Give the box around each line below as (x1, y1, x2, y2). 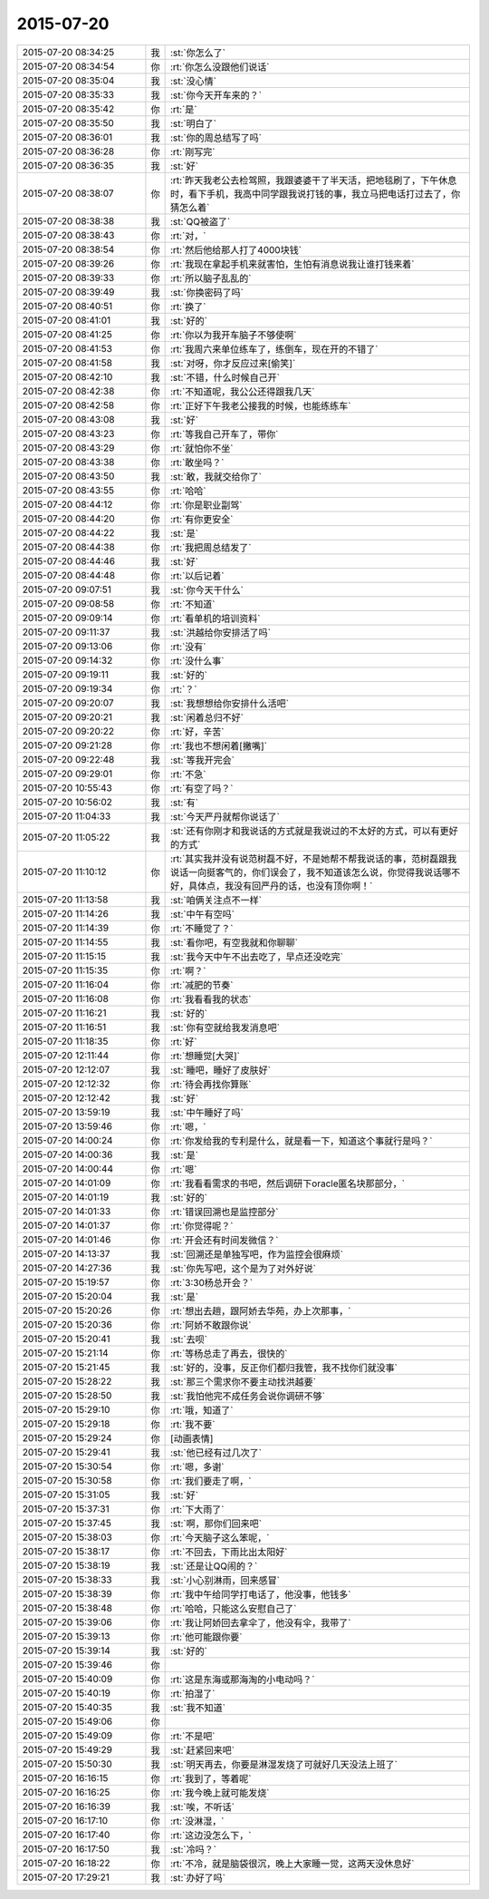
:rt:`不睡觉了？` (169, 921, 235, 934)
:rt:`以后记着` (169, 570, 225, 582)
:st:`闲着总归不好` (169, 711, 244, 724)
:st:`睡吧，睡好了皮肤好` (169, 1064, 272, 1076)
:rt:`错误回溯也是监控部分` (169, 1205, 280, 1218)
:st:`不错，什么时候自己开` (169, 371, 281, 384)
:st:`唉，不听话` (169, 1800, 235, 1813)
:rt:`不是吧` (169, 1729, 216, 1742)
